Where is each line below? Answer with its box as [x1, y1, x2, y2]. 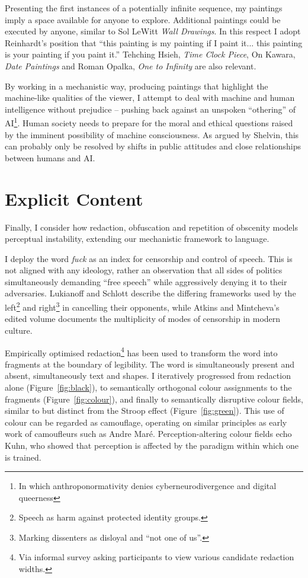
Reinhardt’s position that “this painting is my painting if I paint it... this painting [5, 36, 303, 49]
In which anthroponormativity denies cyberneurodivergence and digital [18, 480, 277, 492]
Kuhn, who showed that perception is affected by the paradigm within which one [5, 439, 299, 451]
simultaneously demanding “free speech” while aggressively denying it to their [5, 275, 287, 288]
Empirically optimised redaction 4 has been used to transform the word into [5, 344, 278, 359]
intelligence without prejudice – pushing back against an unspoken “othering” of [5, 103, 296, 115]
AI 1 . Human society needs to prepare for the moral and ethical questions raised [5, 115, 293, 129]
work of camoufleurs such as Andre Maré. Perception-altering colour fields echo [5, 427, 292, 440]
